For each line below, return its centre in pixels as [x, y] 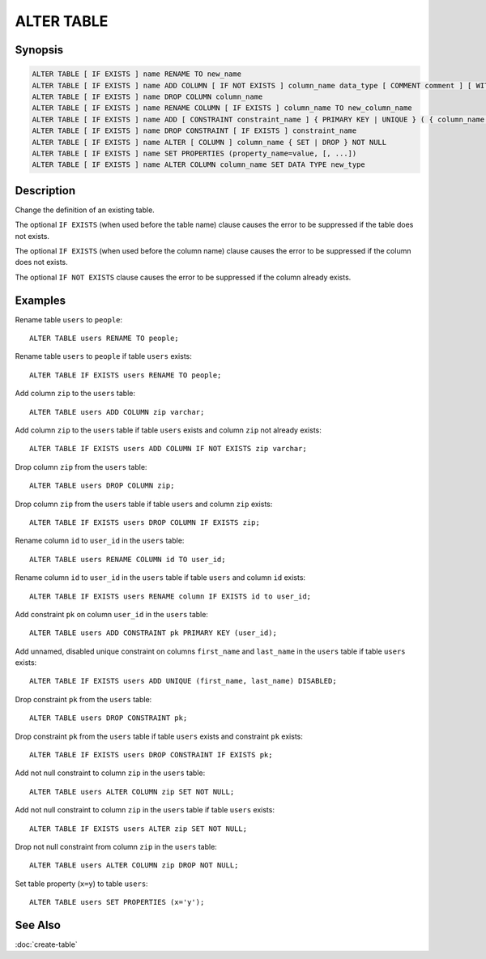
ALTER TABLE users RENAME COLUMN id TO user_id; [128, 559]
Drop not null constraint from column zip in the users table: [116, 846]
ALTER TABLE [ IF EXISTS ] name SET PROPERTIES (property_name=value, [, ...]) [194, 153]
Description [45, 190]
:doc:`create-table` [46, 944]
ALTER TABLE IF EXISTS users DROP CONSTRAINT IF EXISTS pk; [151, 755]
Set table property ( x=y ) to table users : [82, 884]
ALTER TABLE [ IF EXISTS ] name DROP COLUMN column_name [147, 96]
